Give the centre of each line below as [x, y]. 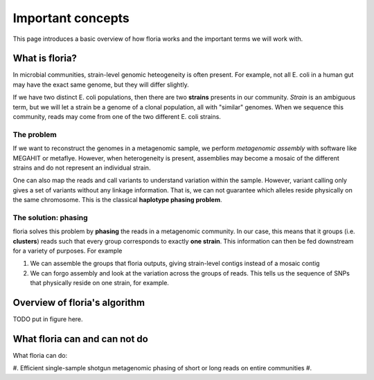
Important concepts [71, 18]
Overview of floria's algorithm [79, 303]
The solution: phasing [50, 217]
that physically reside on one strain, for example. [100, 283]
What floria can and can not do [80, 339]
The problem [35, 134]
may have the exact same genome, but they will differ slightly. [101, 84]
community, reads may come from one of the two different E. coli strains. [117, 117]
